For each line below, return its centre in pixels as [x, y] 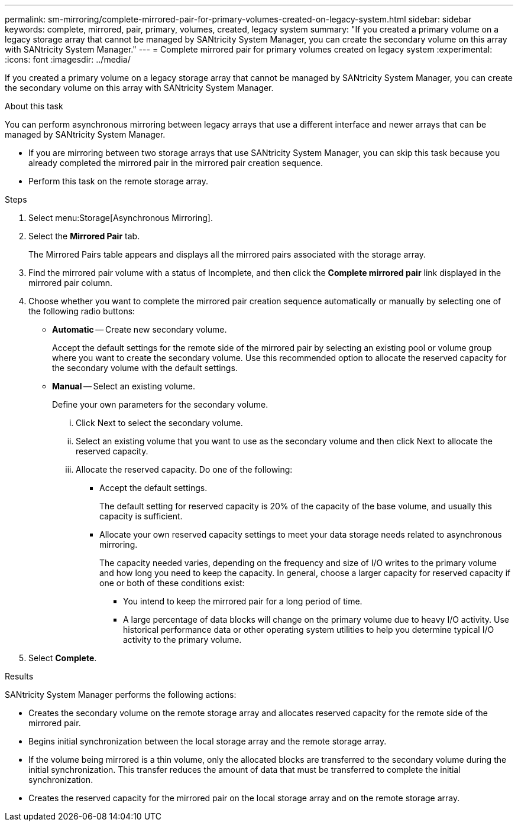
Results [19, 676]
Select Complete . [63, 658]
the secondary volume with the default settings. [145, 368]
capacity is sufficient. [141, 516]
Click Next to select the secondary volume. [159, 423]
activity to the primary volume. [182, 640]
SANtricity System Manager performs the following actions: [121, 695]
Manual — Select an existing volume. [124, 386]
